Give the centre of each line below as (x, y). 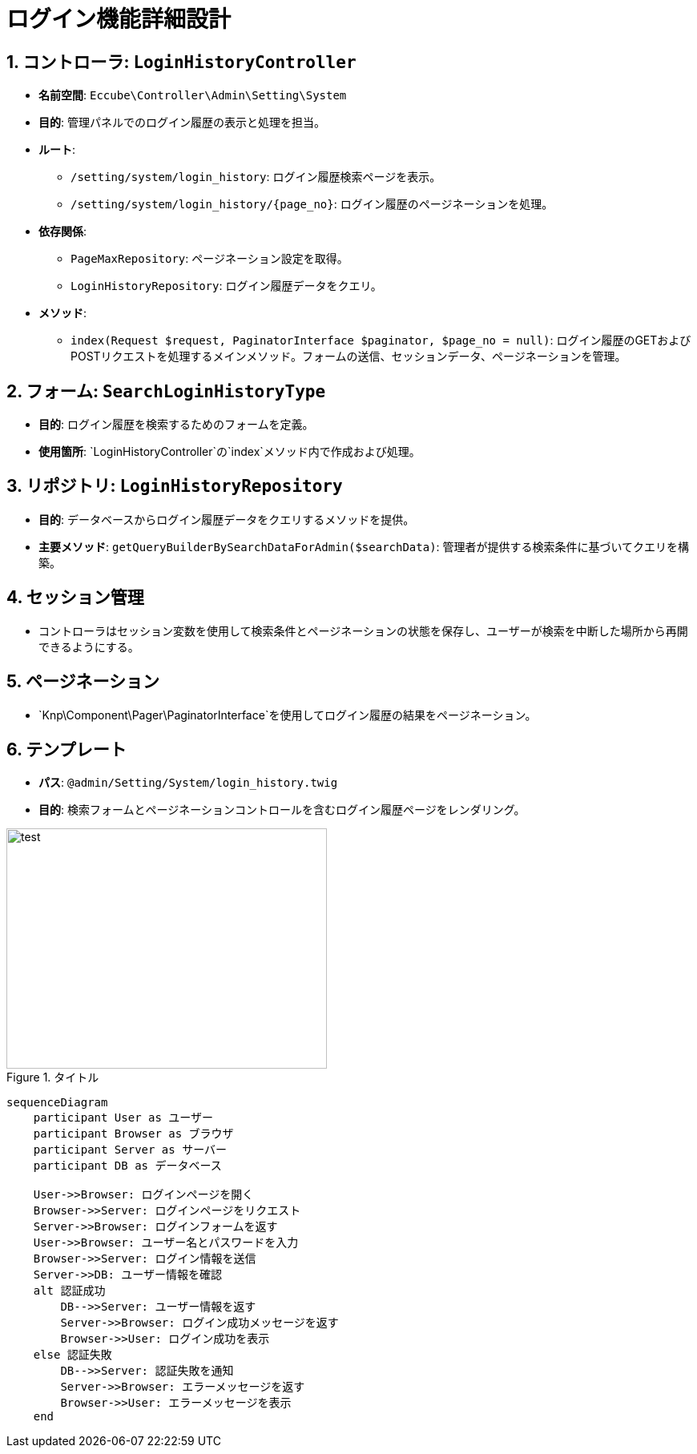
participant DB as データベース (127, 1166)
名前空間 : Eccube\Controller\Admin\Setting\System (193, 95)
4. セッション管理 (75, 598)
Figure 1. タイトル (53, 1077)
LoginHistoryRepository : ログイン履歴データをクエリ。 (226, 286)
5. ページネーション (83, 682)
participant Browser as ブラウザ (133, 1134)
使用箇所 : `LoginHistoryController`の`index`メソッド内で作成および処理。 (230, 452)
